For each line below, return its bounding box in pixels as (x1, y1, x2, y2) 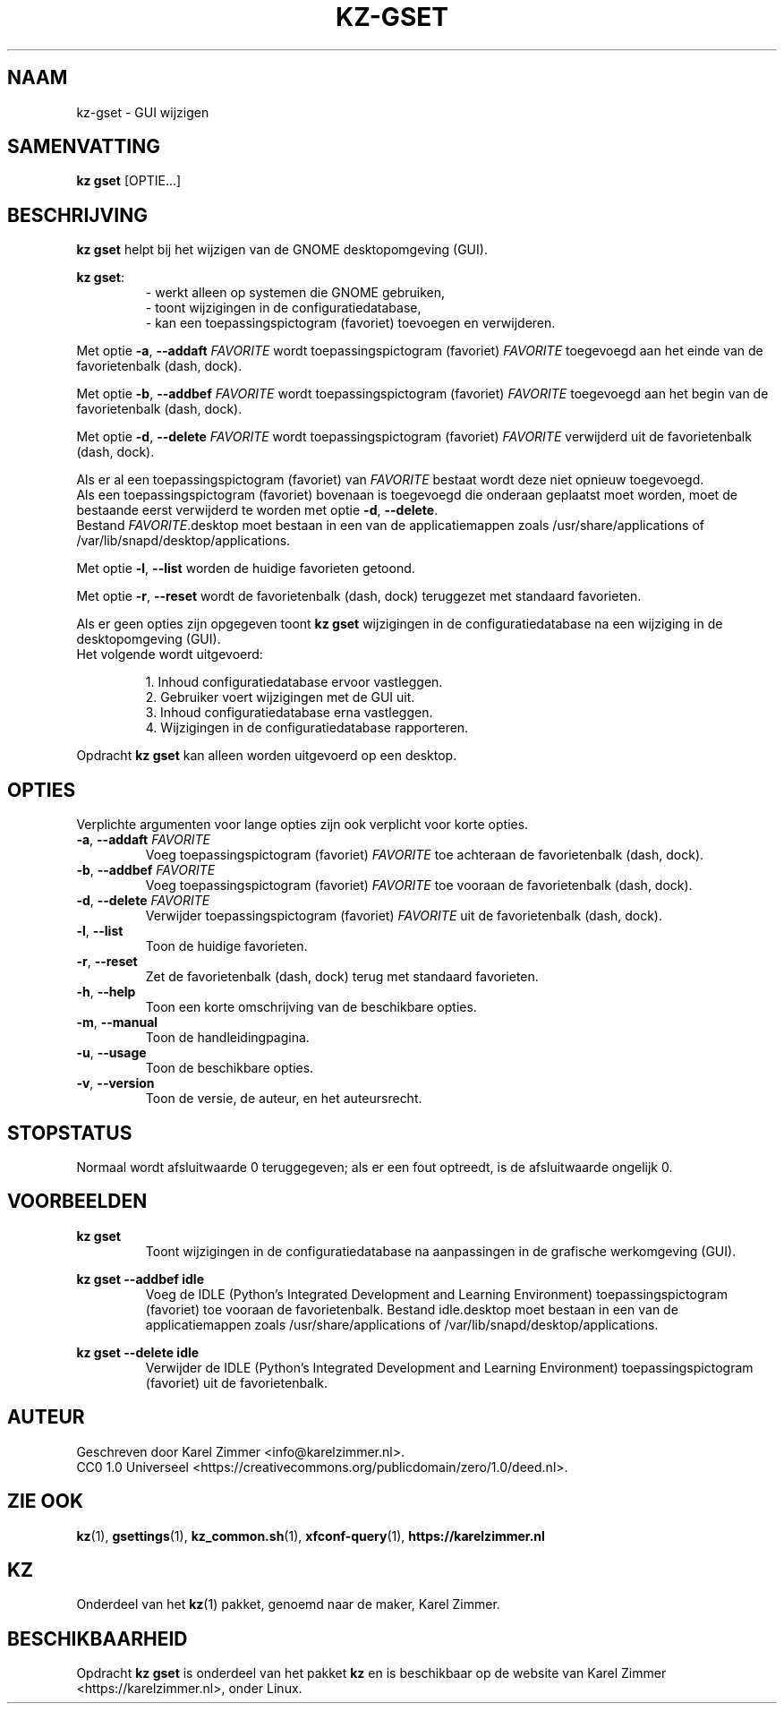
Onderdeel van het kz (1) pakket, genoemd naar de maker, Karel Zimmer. (76, 1596, 500, 1613)
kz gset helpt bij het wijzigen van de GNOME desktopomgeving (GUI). (76, 242, 488, 258)
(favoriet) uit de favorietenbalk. (145, 1374, 328, 1390)
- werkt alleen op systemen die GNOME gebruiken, (145, 285, 446, 301)
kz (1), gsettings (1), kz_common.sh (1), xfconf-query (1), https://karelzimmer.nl (76, 1527, 545, 1544)
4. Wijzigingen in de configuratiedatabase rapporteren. (145, 720, 469, 736)
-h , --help (76, 984, 136, 1000)
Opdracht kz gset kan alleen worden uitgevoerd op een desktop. (76, 748, 457, 764)
